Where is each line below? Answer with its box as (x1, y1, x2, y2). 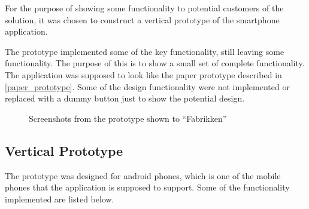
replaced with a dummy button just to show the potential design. (5, 92, 245, 105)
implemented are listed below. (5, 192, 114, 205)
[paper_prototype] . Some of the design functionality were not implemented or (5, 80, 290, 93)
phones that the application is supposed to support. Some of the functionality (5, 181, 290, 193)
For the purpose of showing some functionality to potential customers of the (5, 2, 284, 14)
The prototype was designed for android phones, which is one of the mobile (5, 169, 281, 182)
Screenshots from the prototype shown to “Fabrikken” (29, 112, 227, 124)
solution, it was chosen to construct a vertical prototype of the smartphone (5, 13, 280, 26)
